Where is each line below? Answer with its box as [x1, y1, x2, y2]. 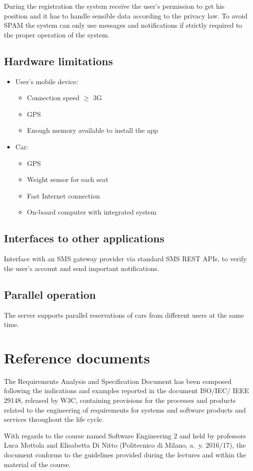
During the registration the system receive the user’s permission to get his [4, 1, 225, 11]
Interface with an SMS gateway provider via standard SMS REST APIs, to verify [4, 254, 247, 264]
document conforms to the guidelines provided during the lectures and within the [4, 449, 246, 459]
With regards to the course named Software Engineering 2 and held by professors [4, 430, 246, 440]
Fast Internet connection [27, 190, 100, 200]
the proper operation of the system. [4, 29, 110, 39]
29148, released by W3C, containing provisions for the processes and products [4, 395, 236, 405]
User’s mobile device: [15, 76, 78, 86]
